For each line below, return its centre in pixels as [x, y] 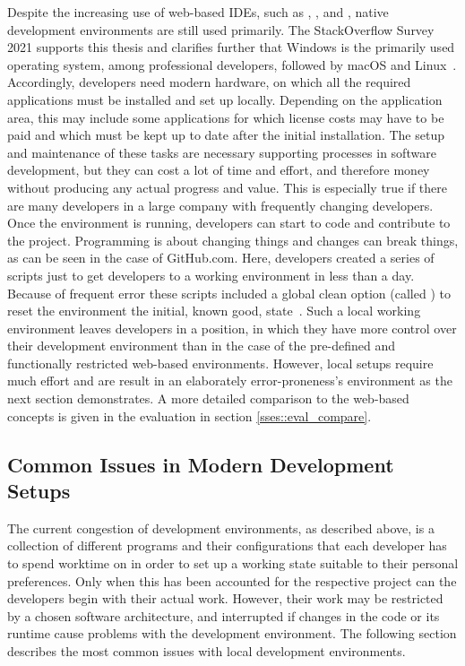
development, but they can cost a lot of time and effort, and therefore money [219, 170]
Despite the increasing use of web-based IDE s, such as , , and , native [198, 12]
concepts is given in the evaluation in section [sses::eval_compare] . [189, 415]
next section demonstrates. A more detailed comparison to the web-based [208, 398]
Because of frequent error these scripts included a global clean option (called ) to [229, 293]
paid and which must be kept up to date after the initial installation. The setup [226, 135]
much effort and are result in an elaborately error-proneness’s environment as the [230, 381]
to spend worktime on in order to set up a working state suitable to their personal [233, 563]
